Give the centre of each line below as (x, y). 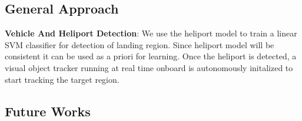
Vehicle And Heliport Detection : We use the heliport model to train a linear (151, 33)
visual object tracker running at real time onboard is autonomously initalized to (149, 67)
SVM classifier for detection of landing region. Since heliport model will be (140, 44)
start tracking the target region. (62, 79)
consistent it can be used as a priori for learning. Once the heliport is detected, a (151, 56)
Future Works (48, 111)
